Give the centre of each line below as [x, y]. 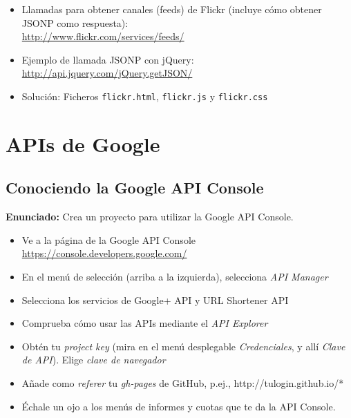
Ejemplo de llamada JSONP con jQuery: [108, 59]
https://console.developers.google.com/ [104, 253]
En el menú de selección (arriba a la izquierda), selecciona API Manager [175, 276]
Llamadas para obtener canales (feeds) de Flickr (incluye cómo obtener [172, 9]
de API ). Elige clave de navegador [94, 360]
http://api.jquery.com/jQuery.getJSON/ [107, 73]
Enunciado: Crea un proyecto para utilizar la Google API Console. [150, 217]
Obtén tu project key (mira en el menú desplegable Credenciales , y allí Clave [183, 346]
